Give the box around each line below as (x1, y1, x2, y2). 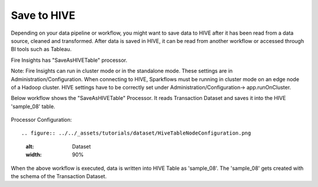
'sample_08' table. (11, 103, 55, 110)
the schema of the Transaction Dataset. (11, 173, 107, 180)
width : (25, 151, 42, 158)
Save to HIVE (11, 9, 76, 22)
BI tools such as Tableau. (11, 46, 72, 53)
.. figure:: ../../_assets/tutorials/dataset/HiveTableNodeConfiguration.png (21, 130, 251, 136)
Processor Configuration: (11, 116, 72, 123)
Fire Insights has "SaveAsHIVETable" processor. (11, 56, 128, 64)
